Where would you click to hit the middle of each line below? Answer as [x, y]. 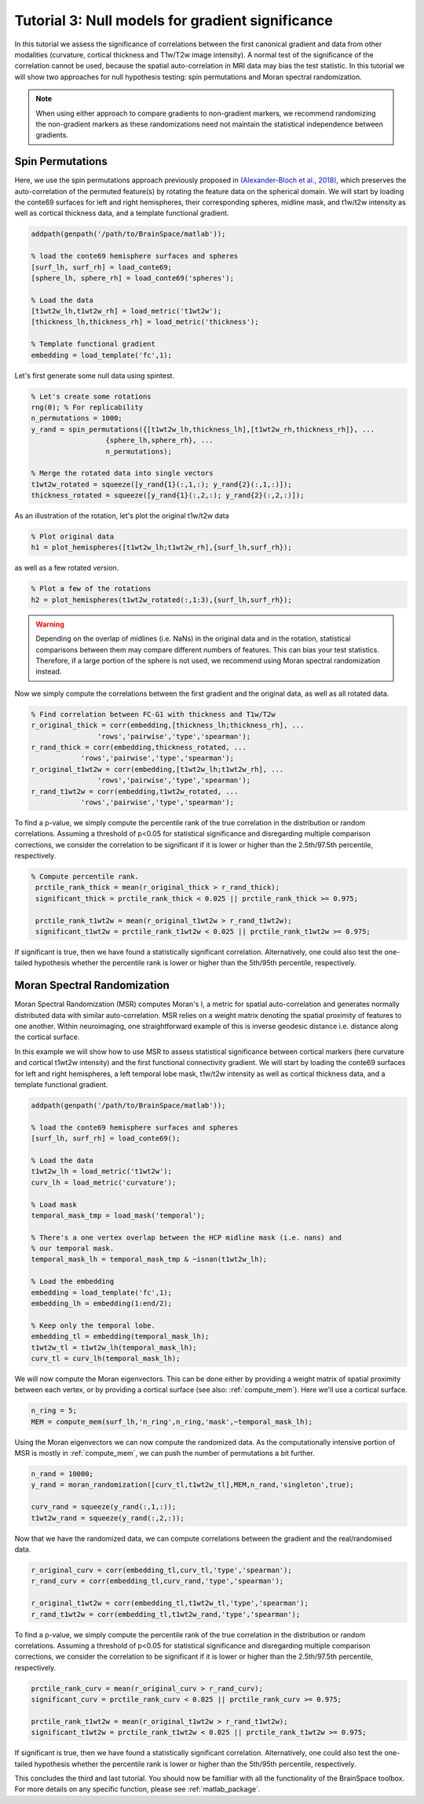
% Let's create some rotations [91, 396]
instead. [49, 671]
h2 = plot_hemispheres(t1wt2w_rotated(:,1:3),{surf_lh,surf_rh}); [161, 600]
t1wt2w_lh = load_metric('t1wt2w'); [102, 1172]
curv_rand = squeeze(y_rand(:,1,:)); [104, 1507]
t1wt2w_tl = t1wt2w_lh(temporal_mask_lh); [114, 1347]
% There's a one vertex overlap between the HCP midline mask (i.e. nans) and [186, 1237]
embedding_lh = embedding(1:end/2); [102, 1304]
